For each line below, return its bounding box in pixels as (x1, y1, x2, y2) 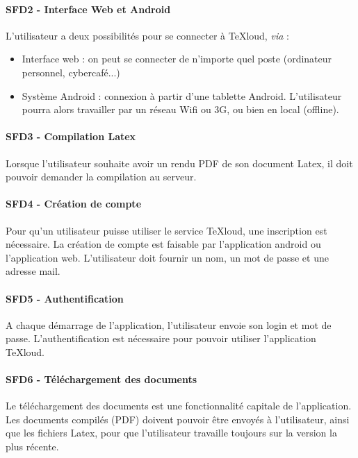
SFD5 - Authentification (6, 291, 124, 305)
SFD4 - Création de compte (6, 196, 142, 211)
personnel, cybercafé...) (22, 65, 120, 79)
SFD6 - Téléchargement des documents (6, 372, 197, 387)
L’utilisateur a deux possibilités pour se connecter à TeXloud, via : (6, 28, 289, 42)
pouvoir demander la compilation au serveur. (6, 169, 197, 184)
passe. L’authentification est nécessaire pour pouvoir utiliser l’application (6, 331, 316, 346)
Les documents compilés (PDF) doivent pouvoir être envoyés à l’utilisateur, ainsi (6, 412, 350, 426)
